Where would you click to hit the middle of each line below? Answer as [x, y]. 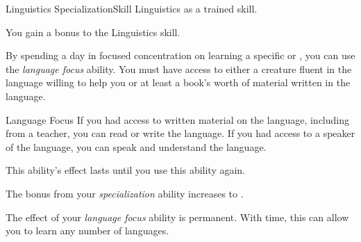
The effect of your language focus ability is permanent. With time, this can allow [177, 217]
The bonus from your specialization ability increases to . [125, 193]
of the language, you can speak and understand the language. [136, 146]
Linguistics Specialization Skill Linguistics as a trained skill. [132, 8]
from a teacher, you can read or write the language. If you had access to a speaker [180, 133]
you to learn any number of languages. [87, 231]
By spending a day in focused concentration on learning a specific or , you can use [180, 55]
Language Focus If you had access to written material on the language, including [177, 119]
